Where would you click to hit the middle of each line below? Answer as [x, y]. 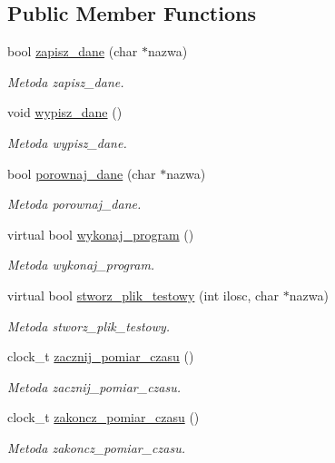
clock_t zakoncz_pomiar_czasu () [103, 417]
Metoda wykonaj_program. [81, 265]
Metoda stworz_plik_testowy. [89, 325]
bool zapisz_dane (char [73, 51]
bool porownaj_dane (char [82, 173]
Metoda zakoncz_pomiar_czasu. [96, 447]
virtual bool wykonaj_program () [101, 234]
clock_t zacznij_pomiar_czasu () [101, 356]
